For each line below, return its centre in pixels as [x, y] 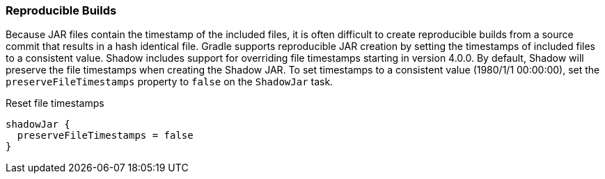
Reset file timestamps [55, 103]
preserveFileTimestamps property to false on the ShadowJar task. [170, 82]
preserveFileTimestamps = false [105, 136]
